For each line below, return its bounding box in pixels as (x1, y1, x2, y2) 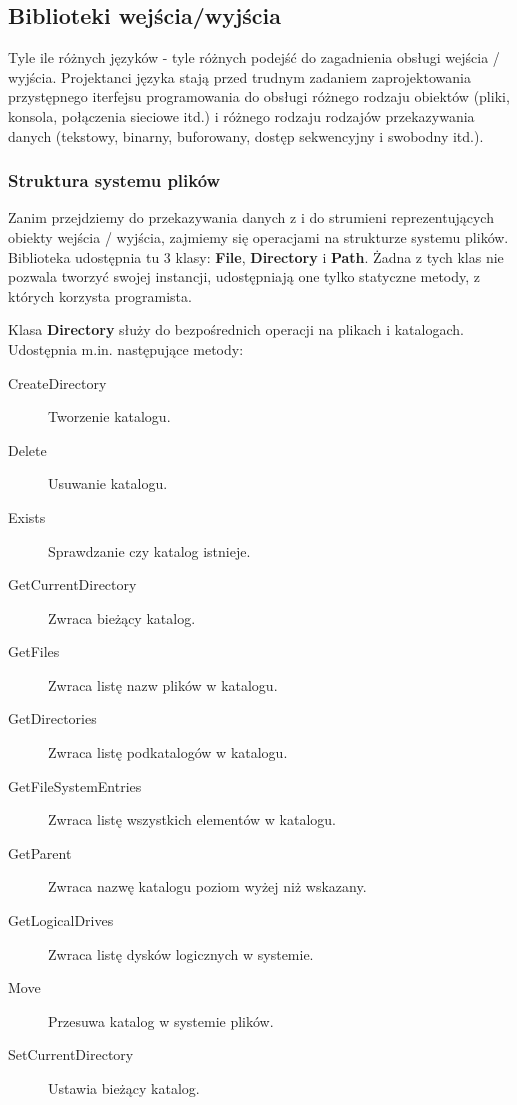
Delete (8, 439, 47, 460)
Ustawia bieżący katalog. (48, 1078, 200, 1099)
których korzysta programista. (8, 285, 192, 306)
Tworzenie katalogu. (48, 406, 171, 427)
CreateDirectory (8, 372, 107, 393)
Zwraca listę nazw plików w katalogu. (48, 674, 278, 695)
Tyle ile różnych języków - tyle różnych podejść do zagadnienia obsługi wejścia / (8, 47, 500, 68)
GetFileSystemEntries (8, 775, 142, 796)
